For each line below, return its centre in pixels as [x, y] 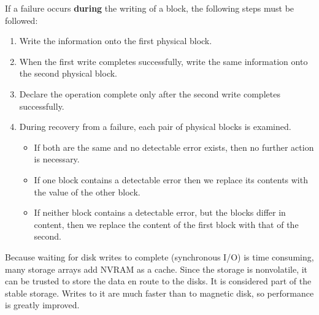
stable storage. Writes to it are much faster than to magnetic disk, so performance [159, 293]
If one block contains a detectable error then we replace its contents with [171, 179]
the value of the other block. [87, 192]
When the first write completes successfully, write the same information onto [163, 61]
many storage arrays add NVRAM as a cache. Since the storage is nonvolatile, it [156, 269]
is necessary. [57, 159]
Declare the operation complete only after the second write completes [150, 93]
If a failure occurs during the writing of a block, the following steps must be [150, 8]
